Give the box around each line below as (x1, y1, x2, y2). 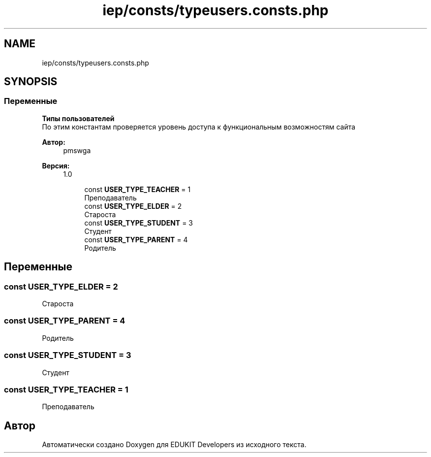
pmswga (63, 146, 91, 155)
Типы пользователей (42, 114, 115, 123)
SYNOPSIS (4, 75, 58, 88)
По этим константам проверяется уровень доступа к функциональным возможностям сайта (42, 122, 356, 131)
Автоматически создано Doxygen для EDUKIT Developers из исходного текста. (42, 440, 307, 449)
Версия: (42, 161, 70, 170)
